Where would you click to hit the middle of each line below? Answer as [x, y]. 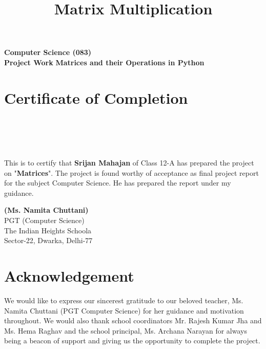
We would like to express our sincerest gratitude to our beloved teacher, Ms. [124, 300]
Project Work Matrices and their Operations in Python [104, 62]
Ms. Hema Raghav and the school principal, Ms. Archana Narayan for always [126, 330]
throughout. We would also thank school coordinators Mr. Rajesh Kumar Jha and [133, 320]
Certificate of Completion [96, 97]
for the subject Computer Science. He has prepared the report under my [118, 183]
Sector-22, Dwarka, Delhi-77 [48, 240]
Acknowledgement [69, 275]
